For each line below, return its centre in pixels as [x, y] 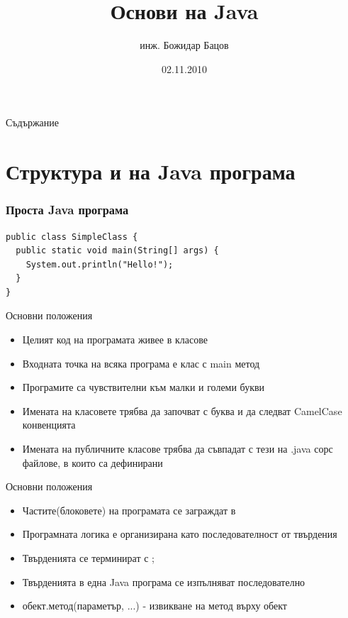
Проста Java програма [67, 210]
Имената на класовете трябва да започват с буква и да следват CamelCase [182, 410]
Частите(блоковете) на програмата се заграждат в [129, 510]
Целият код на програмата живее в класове [115, 340]
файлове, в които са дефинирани [92, 462]
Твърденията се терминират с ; [89, 558]
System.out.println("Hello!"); [100, 264]
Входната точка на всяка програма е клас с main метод [141, 363]
